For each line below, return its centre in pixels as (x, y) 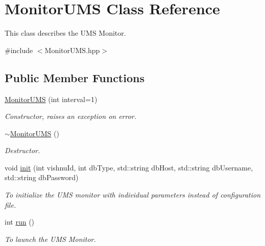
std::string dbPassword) (42, 177)
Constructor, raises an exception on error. (71, 116)
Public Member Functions (75, 77)
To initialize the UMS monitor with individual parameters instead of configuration (133, 195)
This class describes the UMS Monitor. (65, 33)
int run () (20, 222)
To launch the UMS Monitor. (50, 239)
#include (19, 50)
